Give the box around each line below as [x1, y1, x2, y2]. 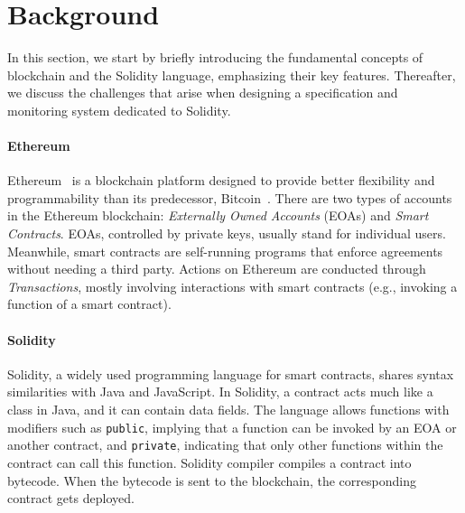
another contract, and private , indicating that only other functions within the [7, 435, 443, 454]
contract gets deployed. [7, 489, 135, 508]
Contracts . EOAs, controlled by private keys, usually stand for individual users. [7, 224, 446, 243]
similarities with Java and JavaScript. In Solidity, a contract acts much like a [7, 382, 433, 401]
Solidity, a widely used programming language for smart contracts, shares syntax [7, 364, 454, 383]
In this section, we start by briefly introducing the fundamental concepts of [7, 48, 423, 67]
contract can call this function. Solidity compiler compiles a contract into [7, 452, 412, 471]
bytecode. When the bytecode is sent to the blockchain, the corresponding [7, 471, 416, 490]
